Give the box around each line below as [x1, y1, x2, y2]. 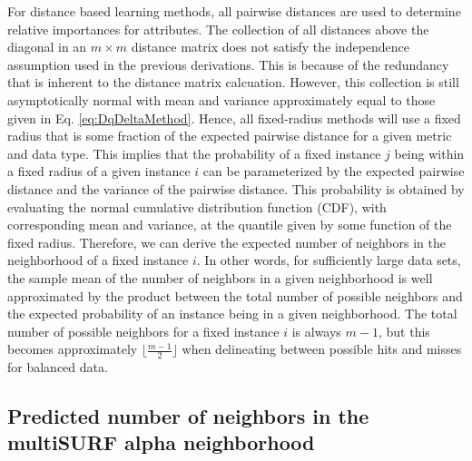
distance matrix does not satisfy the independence [131, 37, 410, 56]
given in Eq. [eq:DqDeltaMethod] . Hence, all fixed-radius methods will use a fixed [7, 108, 461, 127]
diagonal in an [7, 37, 87, 56]
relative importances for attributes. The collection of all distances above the [7, 19, 429, 38]
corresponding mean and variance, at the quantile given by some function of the [7, 215, 452, 234]
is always [291, 321, 341, 340]
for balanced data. [7, 358, 108, 377]
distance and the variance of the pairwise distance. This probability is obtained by [7, 179, 465, 198]
